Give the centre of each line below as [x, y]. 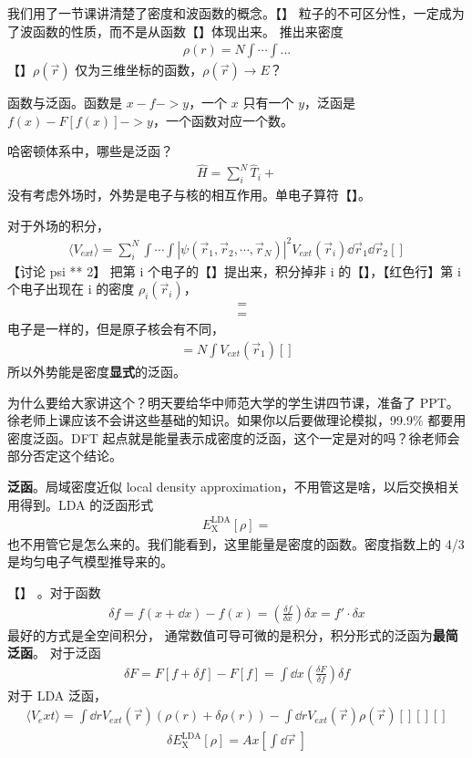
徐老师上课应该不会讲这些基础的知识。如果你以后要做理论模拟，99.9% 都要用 [237, 420]
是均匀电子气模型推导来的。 [90, 561]
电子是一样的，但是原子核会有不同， [116, 329]
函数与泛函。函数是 [65, 103]
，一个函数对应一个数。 [223, 120]
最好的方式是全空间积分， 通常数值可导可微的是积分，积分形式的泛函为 [220, 634]
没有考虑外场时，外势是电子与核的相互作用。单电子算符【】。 [189, 195]
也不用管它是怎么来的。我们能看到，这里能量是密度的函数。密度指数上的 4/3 [236, 543]
